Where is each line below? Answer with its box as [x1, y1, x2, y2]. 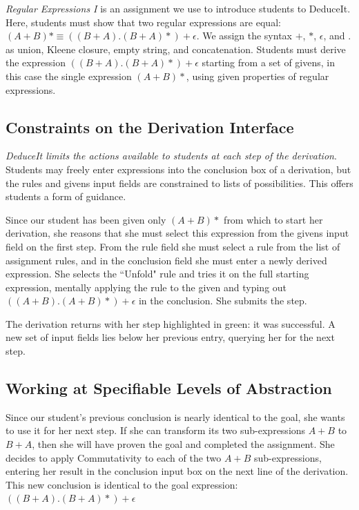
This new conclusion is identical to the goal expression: [6, 477, 238, 491]
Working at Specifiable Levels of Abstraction [6, 377, 332, 399]
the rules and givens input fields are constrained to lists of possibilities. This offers [6, 175, 353, 190]
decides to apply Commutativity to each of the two [6, 450, 222, 464]
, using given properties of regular [186, 68, 329, 83]
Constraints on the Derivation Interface [6, 116, 294, 137]
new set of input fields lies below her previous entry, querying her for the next [6, 330, 335, 344]
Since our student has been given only [6, 212, 166, 226]
